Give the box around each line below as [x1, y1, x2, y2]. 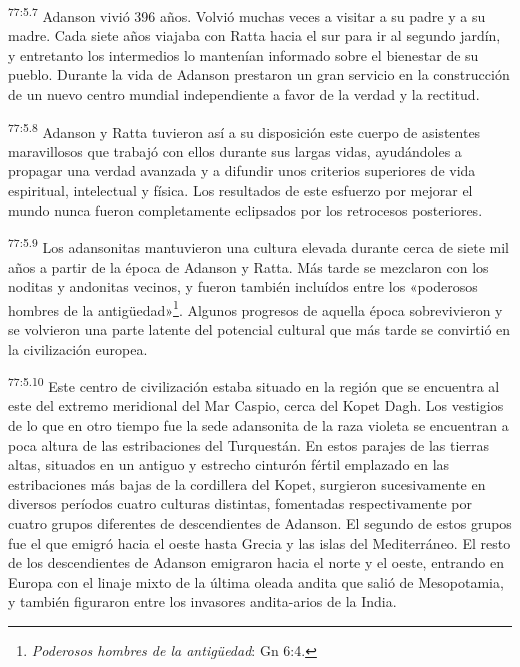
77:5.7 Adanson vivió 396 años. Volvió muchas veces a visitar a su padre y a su [8, 3, 486, 26]
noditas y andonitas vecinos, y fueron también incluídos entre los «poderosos [8, 276, 478, 297]
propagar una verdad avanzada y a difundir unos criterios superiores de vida [8, 160, 476, 181]
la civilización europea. [8, 338, 148, 359]
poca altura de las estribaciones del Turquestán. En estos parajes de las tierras [8, 434, 489, 455]
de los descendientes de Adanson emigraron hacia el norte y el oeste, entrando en [8, 552, 504, 573]
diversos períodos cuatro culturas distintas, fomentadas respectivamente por [8, 493, 473, 514]
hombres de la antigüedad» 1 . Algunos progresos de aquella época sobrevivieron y [8, 296, 503, 320]
